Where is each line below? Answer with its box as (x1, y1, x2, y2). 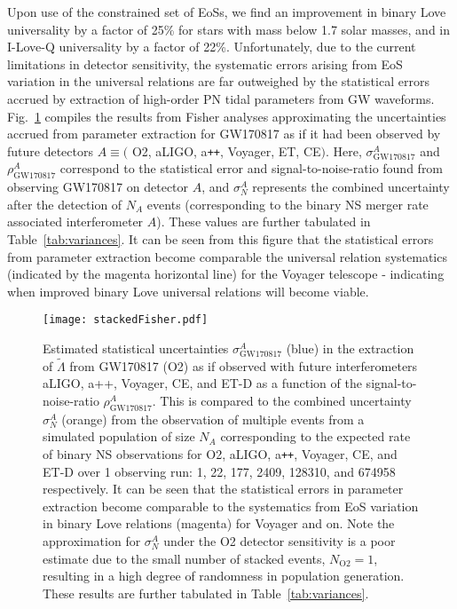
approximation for (43, 532, 141, 550)
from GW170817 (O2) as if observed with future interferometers (69, 356, 418, 375)
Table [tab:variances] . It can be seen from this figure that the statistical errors (7, 229, 434, 248)
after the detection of (7, 194, 122, 213)
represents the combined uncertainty (252, 178, 450, 196)
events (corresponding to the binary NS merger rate (146, 194, 429, 213)
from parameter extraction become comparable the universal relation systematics (7, 247, 447, 265)
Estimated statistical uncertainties (43, 339, 229, 358)
